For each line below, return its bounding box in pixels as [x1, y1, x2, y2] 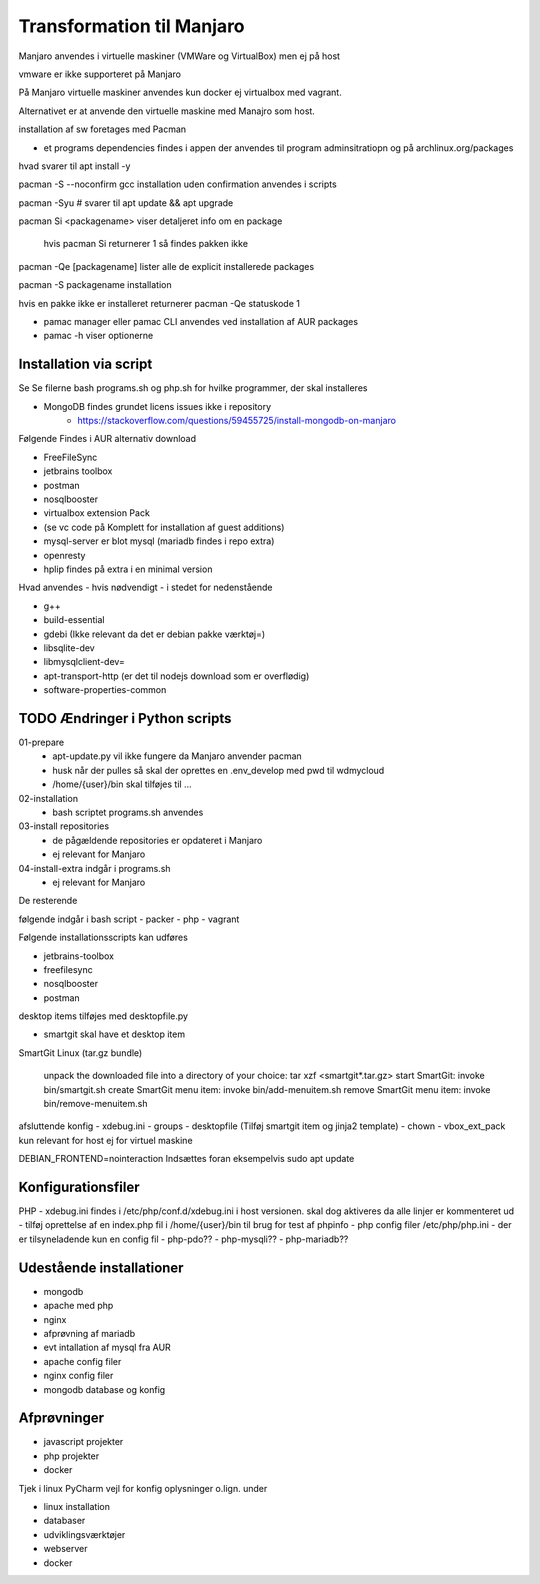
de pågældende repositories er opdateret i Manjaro [52, 834, 263, 846]
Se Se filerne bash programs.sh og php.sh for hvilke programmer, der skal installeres [18, 382, 368, 394]
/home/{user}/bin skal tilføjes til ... [52, 778, 192, 790]
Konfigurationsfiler [18, 1179, 140, 1195]
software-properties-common [43, 684, 167, 696]
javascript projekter [43, 1436, 124, 1448]
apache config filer [43, 1355, 122, 1367]
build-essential [43, 614, 105, 626]
